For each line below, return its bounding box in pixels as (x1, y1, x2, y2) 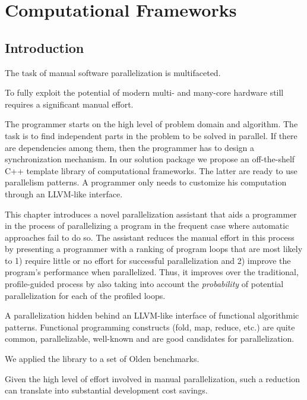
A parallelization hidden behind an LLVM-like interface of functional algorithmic (5, 309, 299, 322)
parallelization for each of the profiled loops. (5, 289, 166, 301)
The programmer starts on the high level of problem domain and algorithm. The (5, 118, 298, 130)
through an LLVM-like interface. (5, 187, 123, 200)
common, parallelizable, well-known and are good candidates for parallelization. (5, 332, 295, 345)
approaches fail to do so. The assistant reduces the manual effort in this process (5, 231, 295, 243)
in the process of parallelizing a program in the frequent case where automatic (5, 219, 289, 232)
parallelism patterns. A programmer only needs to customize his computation (5, 176, 287, 188)
